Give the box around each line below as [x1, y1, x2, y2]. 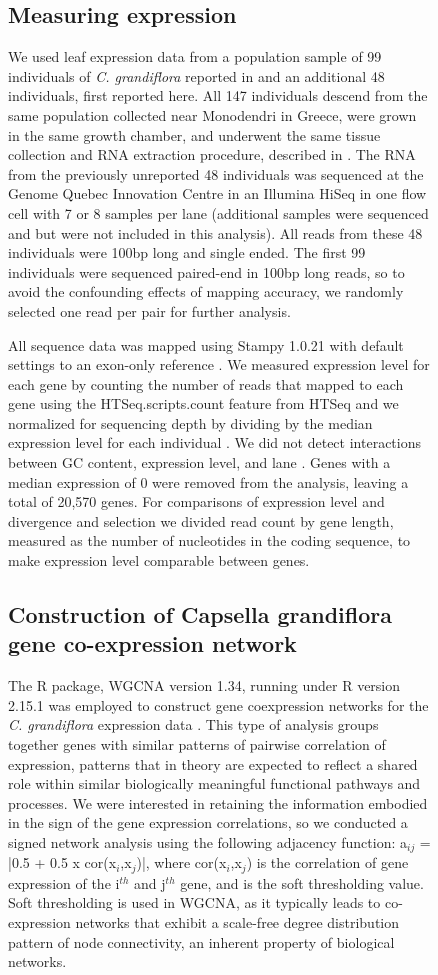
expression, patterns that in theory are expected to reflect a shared [8, 753, 418, 774]
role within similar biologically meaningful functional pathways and [8, 773, 421, 794]
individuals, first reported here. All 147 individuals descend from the [8, 85, 428, 106]
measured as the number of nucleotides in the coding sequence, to [8, 530, 411, 551]
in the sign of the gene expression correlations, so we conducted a [8, 812, 408, 833]
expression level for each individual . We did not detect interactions [8, 432, 421, 453]
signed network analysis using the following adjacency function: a [8, 831, 407, 852]
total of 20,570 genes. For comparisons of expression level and [8, 491, 385, 512]
